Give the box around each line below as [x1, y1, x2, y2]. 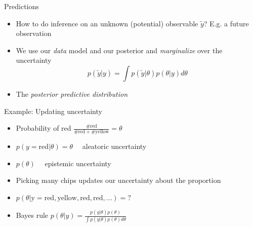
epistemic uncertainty [45, 158, 111, 168]
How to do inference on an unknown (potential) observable [16, 18, 198, 28]
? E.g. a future [203, 18, 249, 28]
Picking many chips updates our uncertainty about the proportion [16, 175, 221, 185]
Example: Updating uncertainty [4, 105, 102, 116]
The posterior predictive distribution [16, 88, 128, 99]
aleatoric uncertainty [82, 140, 147, 151]
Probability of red [16, 123, 71, 133]
